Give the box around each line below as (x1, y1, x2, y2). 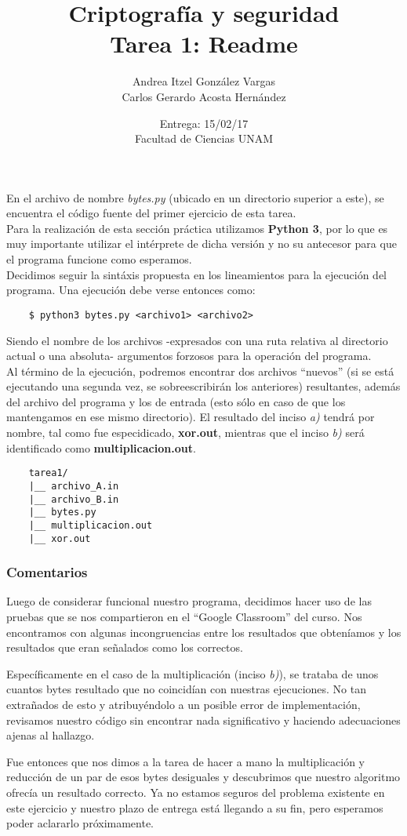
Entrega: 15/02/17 (159, 114, 249, 131)
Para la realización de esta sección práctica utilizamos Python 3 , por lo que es (6, 220, 388, 236)
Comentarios (6, 562, 88, 582)
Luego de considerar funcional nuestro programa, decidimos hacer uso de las (6, 593, 372, 609)
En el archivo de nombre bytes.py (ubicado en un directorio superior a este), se (6, 189, 384, 205)
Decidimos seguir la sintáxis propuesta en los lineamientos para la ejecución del (6, 266, 387, 282)
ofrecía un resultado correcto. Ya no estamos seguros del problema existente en (6, 783, 385, 800)
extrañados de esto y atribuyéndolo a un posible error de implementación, (6, 696, 361, 712)
